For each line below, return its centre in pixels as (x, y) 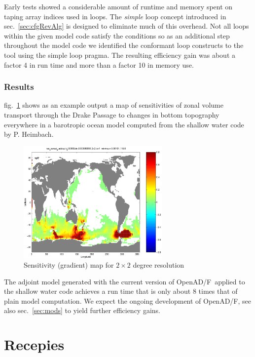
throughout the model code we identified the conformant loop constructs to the (124, 45)
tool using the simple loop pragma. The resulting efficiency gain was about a (120, 55)
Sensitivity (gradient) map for (69, 265)
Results (19, 87)
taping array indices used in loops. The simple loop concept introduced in (115, 16)
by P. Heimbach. (29, 134)
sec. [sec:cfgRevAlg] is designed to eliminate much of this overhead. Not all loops (127, 26)
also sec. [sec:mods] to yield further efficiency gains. (82, 310)
